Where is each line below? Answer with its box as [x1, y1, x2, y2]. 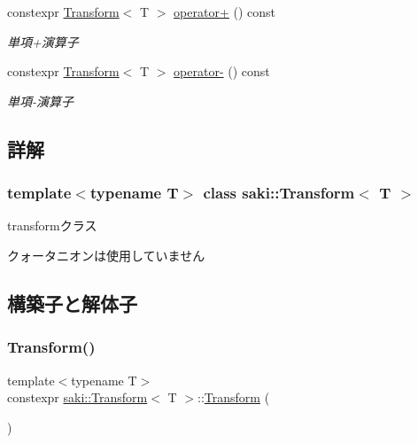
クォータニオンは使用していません [7, 245, 205, 264]
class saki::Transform [203, 182, 355, 204]
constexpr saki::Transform [7, 388, 148, 407]
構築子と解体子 [7, 289, 137, 316]
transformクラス [7, 216, 97, 235]
